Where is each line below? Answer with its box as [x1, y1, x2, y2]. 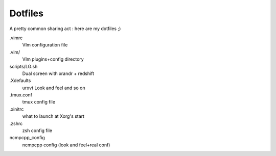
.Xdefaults [9, 77, 31, 84]
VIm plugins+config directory [22, 56, 84, 62]
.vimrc [9, 35, 23, 41]
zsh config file [22, 127, 53, 134]
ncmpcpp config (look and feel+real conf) [22, 142, 110, 148]
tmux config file [22, 99, 56, 105]
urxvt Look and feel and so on [22, 85, 85, 91]
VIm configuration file [22, 42, 68, 48]
